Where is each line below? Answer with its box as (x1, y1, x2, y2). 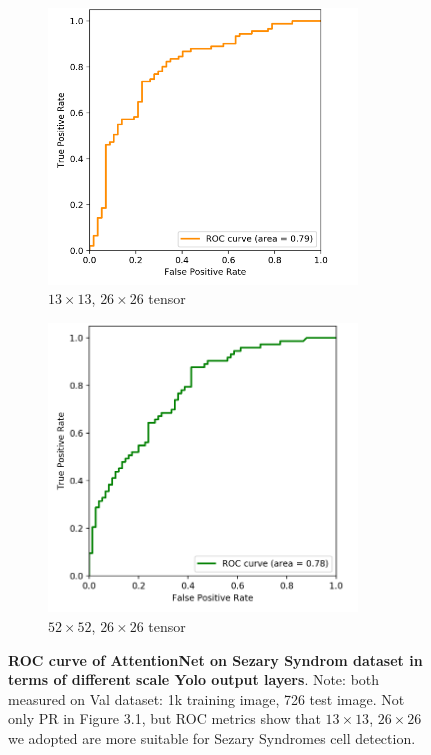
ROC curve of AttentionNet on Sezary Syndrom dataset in (8, 649, 423, 670)
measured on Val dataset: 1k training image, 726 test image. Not (8, 688, 405, 709)
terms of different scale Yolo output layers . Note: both (8, 669, 380, 690)
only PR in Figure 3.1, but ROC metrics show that (8, 708, 321, 729)
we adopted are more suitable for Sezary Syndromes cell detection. (8, 727, 416, 748)
